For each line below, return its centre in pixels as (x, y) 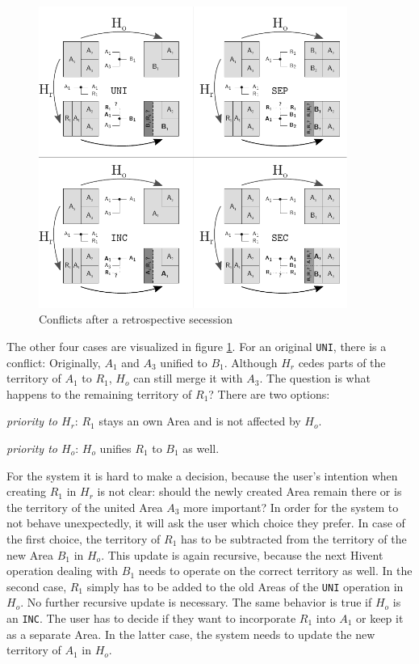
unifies (115, 448)
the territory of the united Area (85, 507)
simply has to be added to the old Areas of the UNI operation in (245, 586)
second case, (37, 586)
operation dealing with (63, 571)
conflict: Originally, (54, 362)
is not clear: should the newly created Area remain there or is (249, 491)
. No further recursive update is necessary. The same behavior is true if (196, 602)
